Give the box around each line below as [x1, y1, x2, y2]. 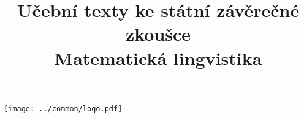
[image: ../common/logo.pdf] [4, 104, 123, 113]
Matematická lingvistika [54, 45, 262, 70]
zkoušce [125, 21, 191, 46]
